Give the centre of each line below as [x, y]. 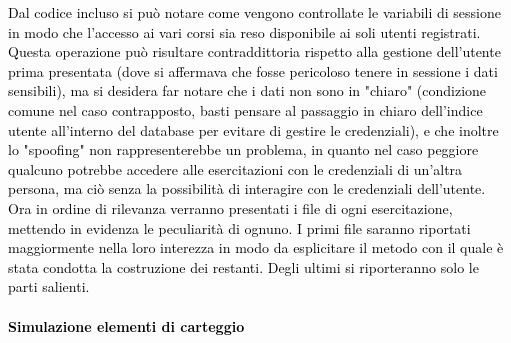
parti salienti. [49, 286]
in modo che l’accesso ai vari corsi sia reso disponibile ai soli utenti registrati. [244, 31]
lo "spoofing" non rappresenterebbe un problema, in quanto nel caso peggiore [243, 149]
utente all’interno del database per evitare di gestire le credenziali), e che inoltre [253, 129]
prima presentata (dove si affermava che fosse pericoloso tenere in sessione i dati [253, 70]
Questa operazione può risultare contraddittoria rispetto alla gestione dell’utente [254, 51]
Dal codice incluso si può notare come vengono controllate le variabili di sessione [254, 12]
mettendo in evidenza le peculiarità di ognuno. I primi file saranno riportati [239, 227]
